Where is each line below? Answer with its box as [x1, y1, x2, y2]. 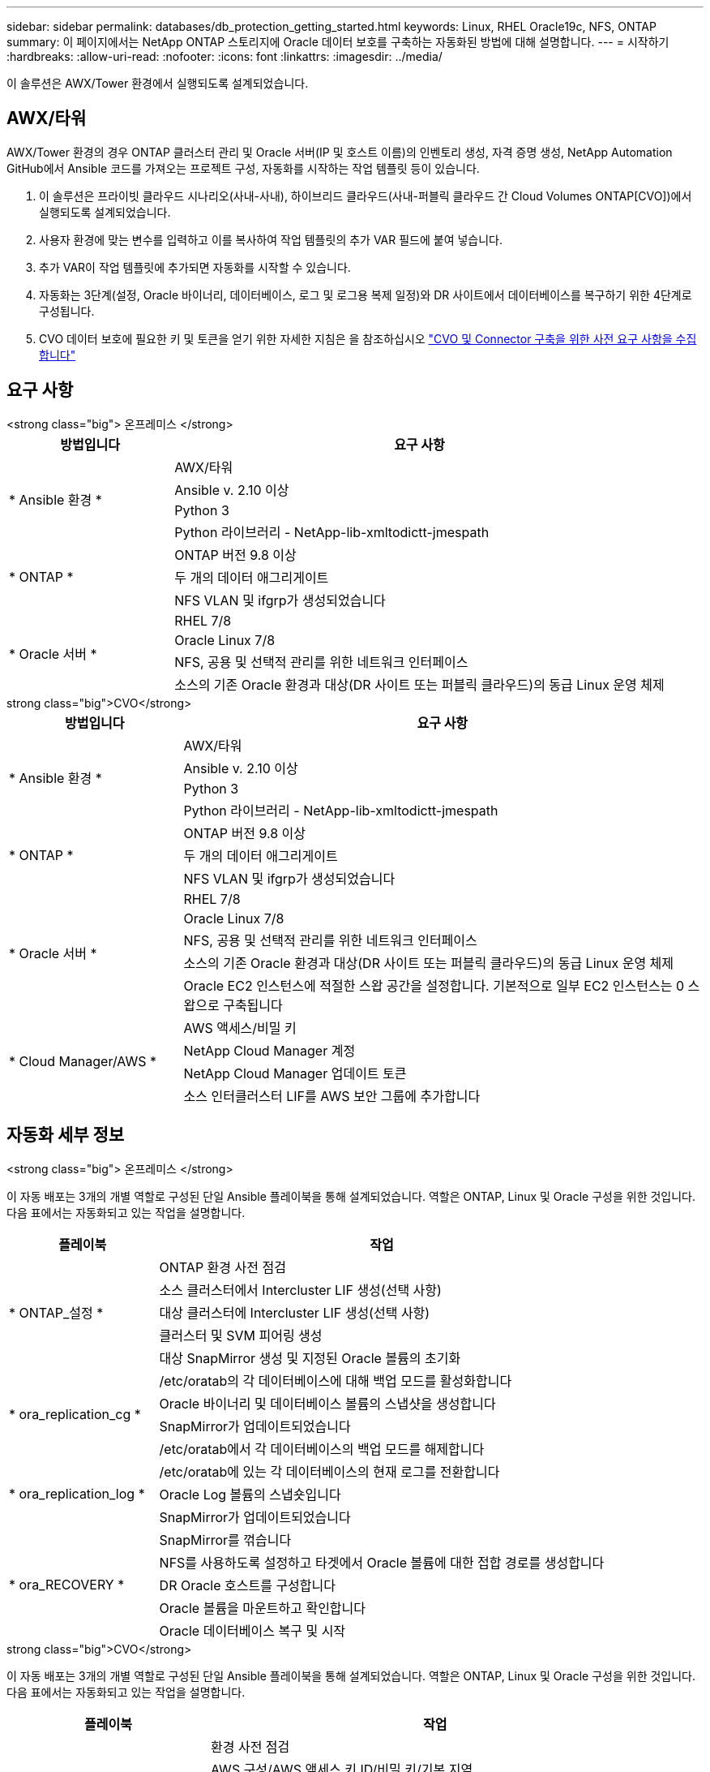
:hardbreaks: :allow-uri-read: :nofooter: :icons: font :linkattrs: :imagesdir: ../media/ [6, 49, 443, 63]
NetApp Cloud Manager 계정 [183, 1042, 356, 1059]
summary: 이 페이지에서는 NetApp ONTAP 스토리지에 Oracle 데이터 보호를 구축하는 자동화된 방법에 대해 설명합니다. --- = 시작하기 [6, 35, 669, 49]
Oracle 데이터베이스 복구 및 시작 [159, 1622, 346, 1639]
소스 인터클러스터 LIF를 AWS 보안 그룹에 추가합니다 [183, 1087, 481, 1104]
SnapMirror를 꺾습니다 [159, 1531, 292, 1548]
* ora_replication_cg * [9, 1405, 141, 1422]
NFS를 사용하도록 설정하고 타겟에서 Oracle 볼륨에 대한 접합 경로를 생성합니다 [159, 1554, 605, 1571]
